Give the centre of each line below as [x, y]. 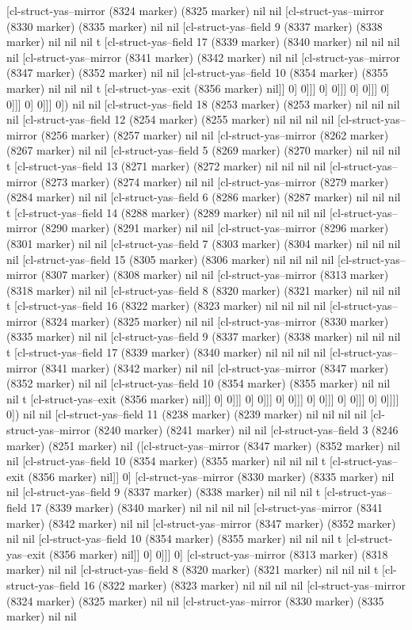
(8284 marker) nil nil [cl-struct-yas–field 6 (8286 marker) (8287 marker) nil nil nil [204, 197]
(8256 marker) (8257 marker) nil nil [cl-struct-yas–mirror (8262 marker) [215, 134]
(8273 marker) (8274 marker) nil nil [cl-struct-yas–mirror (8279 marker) [215, 181]
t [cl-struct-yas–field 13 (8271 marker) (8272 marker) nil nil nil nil [166, 165]
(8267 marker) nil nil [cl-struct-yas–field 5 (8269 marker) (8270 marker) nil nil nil [204, 150]
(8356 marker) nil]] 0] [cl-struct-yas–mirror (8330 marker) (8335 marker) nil [211, 476]
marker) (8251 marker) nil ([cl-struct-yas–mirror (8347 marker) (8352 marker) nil [203, 445]
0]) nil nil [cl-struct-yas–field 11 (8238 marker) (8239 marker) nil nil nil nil [187, 414]
